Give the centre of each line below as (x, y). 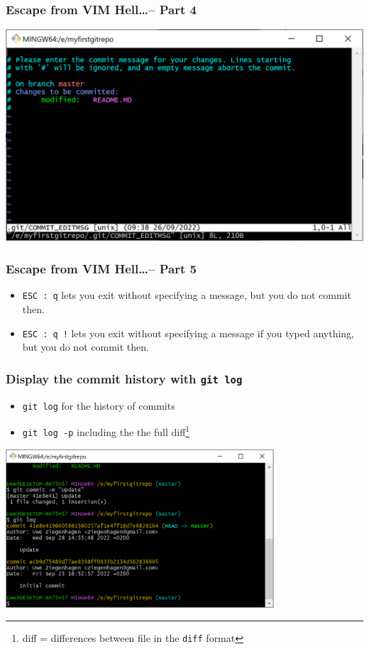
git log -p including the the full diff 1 (106, 431)
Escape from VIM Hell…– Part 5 (101, 268)
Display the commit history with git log (124, 378)
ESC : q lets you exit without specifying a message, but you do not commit (187, 295)
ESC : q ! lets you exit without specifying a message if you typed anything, (188, 333)
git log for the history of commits (99, 405)
